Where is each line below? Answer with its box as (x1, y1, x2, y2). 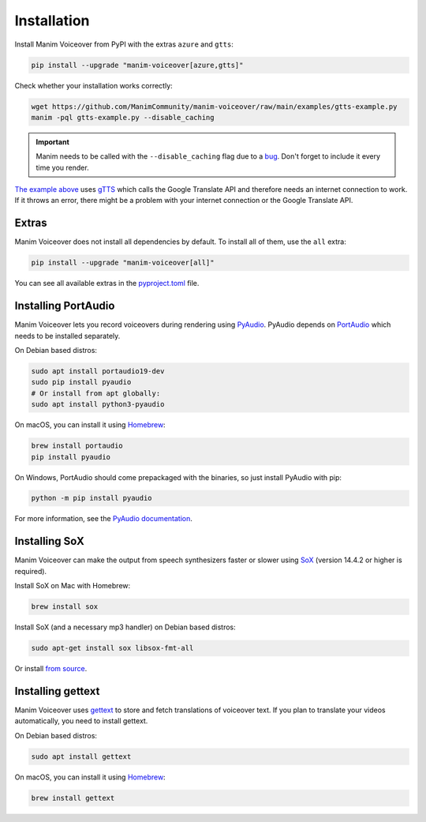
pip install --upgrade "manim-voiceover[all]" (31, 258, 215, 268)
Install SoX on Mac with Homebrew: (14, 581, 131, 591)
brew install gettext (31, 794, 115, 802)
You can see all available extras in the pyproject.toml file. (14, 279, 200, 288)
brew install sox (31, 602, 99, 611)
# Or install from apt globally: (31, 388, 161, 398)
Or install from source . (14, 664, 88, 674)
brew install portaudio (31, 441, 124, 450)
